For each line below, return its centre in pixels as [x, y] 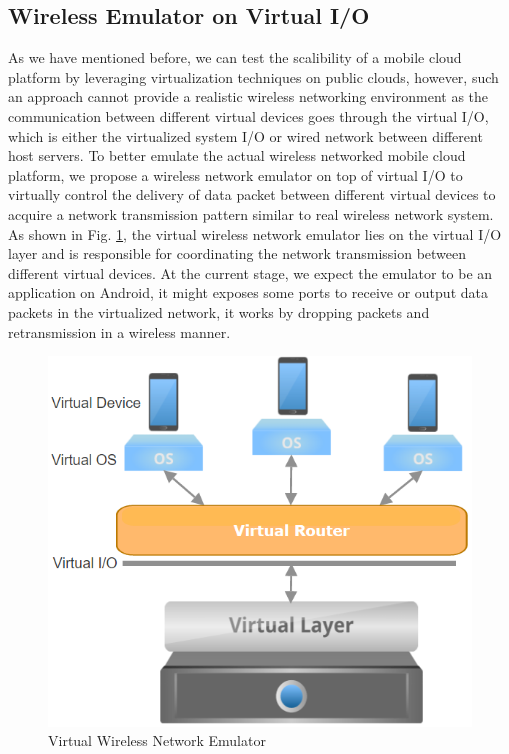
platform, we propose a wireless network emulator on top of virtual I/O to [235, 174]
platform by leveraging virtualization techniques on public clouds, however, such [253, 76]
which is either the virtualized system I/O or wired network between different [245, 135]
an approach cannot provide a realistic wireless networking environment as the [248, 96]
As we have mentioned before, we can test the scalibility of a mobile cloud [235, 57]
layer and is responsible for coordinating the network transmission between [237, 253]
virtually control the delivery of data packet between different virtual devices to [252, 194]
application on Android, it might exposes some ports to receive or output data [248, 292]
